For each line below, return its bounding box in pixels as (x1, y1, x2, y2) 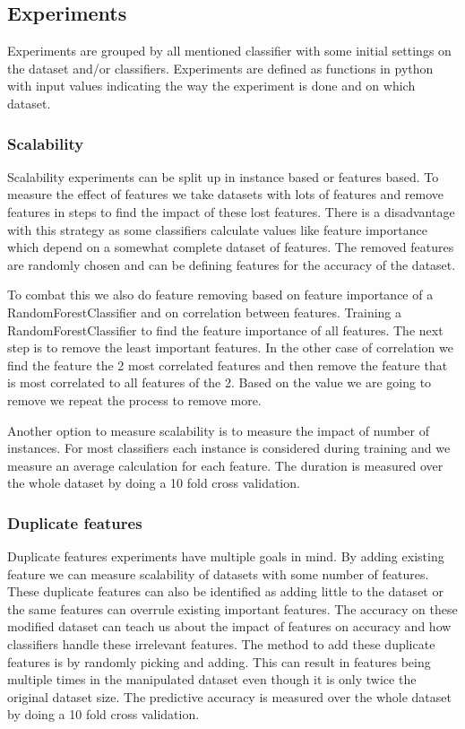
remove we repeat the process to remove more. (7, 390, 262, 409)
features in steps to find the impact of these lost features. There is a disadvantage (7, 202, 455, 221)
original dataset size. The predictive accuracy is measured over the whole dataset (7, 687, 452, 706)
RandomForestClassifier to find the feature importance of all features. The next (7, 320, 443, 339)
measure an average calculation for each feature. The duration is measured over (7, 456, 443, 474)
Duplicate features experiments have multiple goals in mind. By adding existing (7, 547, 444, 566)
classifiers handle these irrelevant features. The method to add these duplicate (7, 635, 435, 654)
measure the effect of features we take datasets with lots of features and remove (7, 185, 444, 204)
